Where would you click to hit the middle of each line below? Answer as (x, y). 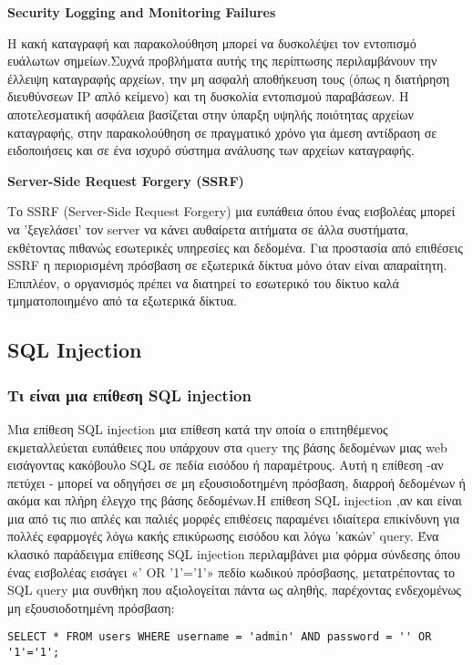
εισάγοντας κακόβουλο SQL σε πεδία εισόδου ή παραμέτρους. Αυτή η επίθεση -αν (226, 465)
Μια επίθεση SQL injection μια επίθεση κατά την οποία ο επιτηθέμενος (198, 428)
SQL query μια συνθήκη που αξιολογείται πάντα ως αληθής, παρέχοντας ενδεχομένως (234, 590)
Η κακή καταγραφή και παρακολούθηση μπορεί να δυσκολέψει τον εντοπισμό (212, 42)
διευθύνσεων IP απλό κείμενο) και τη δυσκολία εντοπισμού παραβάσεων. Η (208, 96)
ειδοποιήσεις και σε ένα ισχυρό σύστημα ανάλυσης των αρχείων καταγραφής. (211, 150)
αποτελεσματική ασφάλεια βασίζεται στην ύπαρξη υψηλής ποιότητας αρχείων (211, 114)
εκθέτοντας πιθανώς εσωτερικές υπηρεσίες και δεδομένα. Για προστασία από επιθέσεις (235, 247)
